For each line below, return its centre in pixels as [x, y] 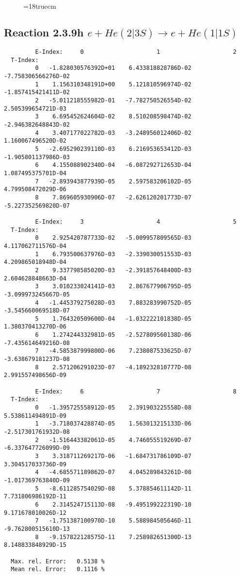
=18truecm [40, 6]
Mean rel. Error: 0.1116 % [58, 569]
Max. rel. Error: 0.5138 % [58, 561]
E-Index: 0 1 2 [136, 52]
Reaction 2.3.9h [44, 32]
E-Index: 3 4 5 [136, 222]
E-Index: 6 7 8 [136, 391]
